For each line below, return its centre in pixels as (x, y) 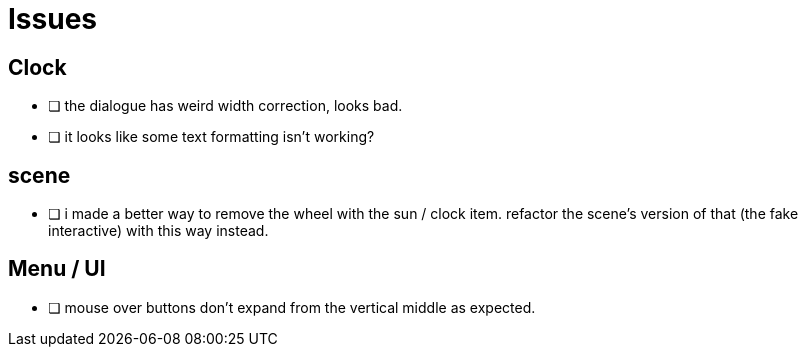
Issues (53, 19)
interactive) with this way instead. (158, 231)
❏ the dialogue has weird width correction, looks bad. (225, 106)
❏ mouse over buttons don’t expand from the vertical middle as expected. (292, 307)
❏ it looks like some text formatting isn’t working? (211, 137)
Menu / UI (57, 269)
